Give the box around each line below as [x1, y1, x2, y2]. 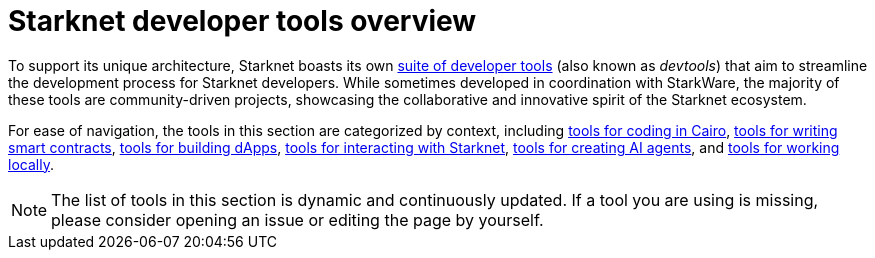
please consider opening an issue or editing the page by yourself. [51, 209, 544, 230]
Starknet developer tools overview [8, 4, 477, 38]
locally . [8, 155, 54, 173]
